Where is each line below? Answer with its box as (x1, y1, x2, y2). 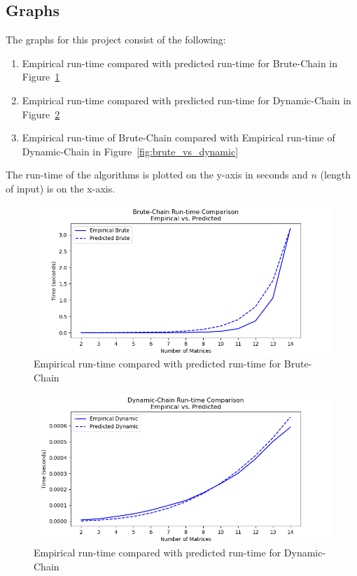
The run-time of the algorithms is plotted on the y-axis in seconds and (6, 167, 308, 182)
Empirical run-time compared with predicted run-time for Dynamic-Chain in (22, 92, 351, 107)
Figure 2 (22, 106, 60, 121)
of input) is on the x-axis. (6, 181, 115, 195)
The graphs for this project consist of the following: (6, 32, 226, 47)
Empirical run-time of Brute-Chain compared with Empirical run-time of (22, 130, 335, 145)
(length (320, 167, 351, 182)
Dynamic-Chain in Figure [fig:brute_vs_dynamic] (22, 143, 239, 158)
